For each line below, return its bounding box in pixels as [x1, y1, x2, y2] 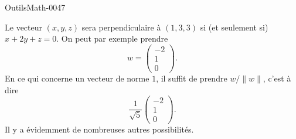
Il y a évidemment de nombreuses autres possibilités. [5, 123, 194, 135]
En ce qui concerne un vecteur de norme [5, 72, 149, 84]
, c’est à [263, 72, 291, 84]
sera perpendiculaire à [81, 21, 161, 33]
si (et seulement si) [200, 21, 268, 33]
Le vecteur [5, 21, 42, 33]
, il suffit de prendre [156, 72, 227, 84]
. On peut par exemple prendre [56, 32, 168, 45]
